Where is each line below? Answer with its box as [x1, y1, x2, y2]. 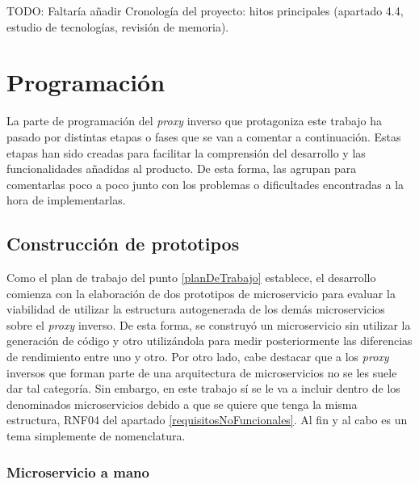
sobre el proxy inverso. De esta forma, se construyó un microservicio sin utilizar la [6, 316, 411, 333]
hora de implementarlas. [6, 191, 126, 208]
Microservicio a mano [6, 461, 149, 482]
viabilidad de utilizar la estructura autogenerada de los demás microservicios [6, 301, 385, 318]
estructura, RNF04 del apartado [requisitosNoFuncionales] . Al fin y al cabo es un [6, 411, 408, 428]
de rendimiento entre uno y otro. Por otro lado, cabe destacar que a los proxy [6, 348, 389, 365]
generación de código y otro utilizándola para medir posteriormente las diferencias [6, 332, 413, 349]
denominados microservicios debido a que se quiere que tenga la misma [6, 395, 358, 412]
